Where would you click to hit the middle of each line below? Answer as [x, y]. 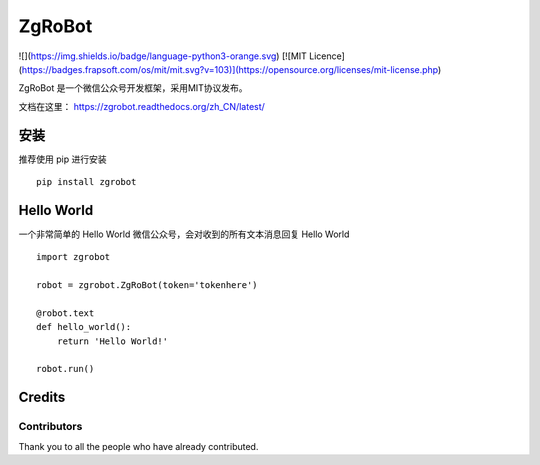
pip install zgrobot [86, 182]
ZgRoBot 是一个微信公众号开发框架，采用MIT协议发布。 [133, 88]
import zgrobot [73, 257]
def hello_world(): [84, 327]
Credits [42, 397]
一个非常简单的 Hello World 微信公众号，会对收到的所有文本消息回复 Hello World [184, 234]
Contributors [50, 427]
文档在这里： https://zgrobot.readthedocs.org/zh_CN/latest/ [141, 106]
